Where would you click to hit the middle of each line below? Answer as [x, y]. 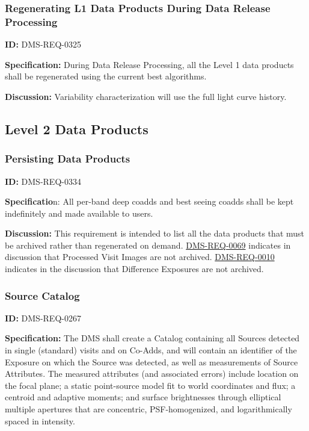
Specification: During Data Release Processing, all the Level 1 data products [149, 64]
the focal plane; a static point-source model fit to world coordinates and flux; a [150, 385]
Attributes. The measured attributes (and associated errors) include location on [152, 374]
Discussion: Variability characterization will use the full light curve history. [146, 96]
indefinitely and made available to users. [79, 213]
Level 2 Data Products [77, 129]
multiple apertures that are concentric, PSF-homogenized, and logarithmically [148, 409]
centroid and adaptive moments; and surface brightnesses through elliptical [143, 397]
